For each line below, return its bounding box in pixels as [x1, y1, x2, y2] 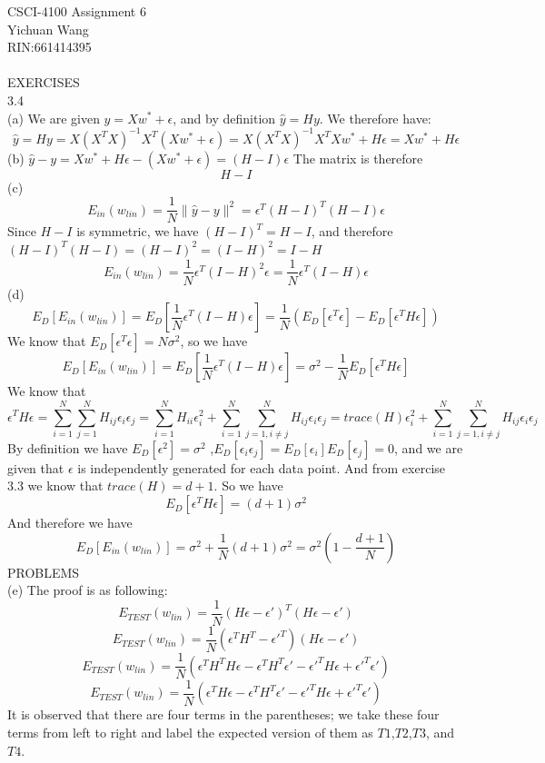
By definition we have [7, 438, 128, 457]
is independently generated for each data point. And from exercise [77, 458, 446, 477]
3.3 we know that [7, 476, 104, 495]
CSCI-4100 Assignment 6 [7, 2, 146, 20]
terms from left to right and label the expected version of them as [7, 722, 373, 741]
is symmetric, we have [76, 222, 199, 241]
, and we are [394, 438, 463, 457]
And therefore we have [7, 513, 133, 532]
